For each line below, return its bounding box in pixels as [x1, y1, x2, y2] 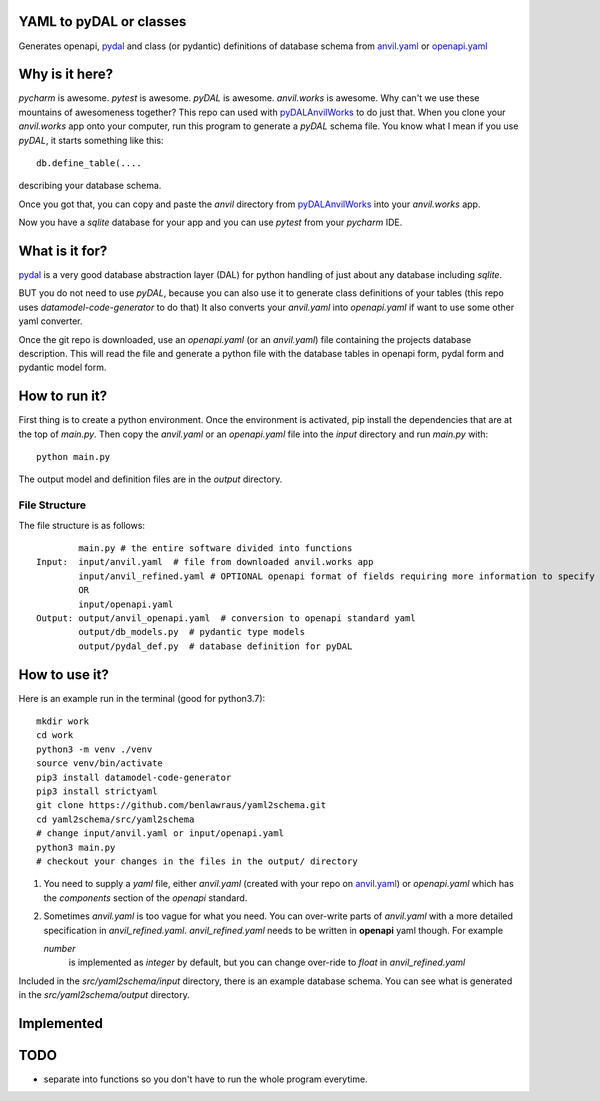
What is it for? [18, 242, 108, 259]
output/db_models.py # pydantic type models [78, 626, 305, 638]
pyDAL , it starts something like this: [18, 134, 164, 146]
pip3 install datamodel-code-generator [36, 771, 232, 783]
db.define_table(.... [36, 157, 142, 169]
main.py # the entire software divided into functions [78, 543, 353, 554]
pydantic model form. [18, 361, 107, 374]
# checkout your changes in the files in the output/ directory [36, 855, 359, 867]
